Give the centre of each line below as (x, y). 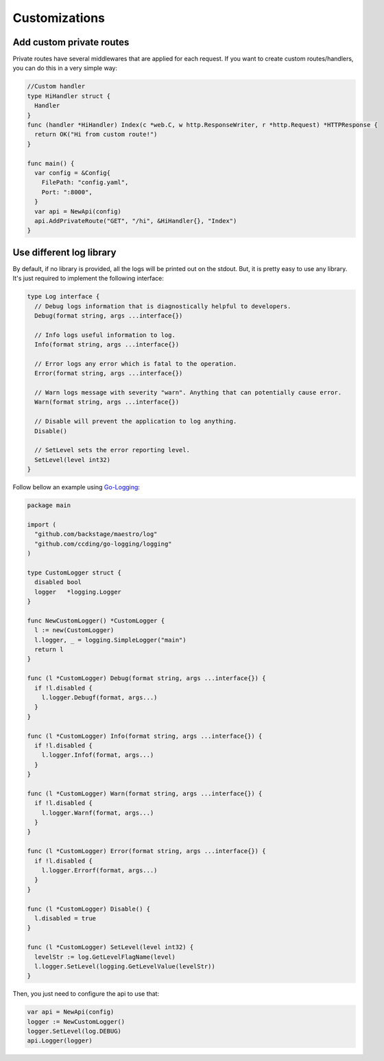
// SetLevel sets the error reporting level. (112, 450)
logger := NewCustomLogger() (76, 1022)
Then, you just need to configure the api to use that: (86, 994)
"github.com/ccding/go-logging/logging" (103, 544)
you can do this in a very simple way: (65, 68)
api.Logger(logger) (60, 1041)
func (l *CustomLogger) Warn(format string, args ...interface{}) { (145, 793)
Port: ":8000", (67, 192)
